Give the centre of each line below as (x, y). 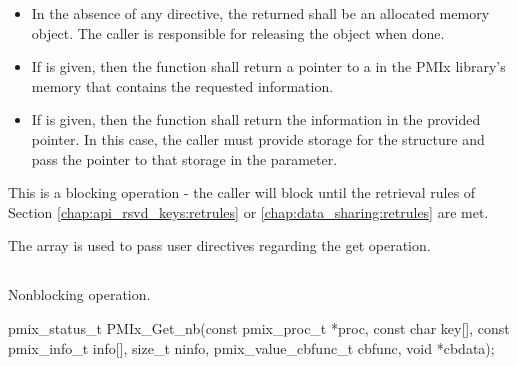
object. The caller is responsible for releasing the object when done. (238, 32)
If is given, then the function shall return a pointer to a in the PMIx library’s (268, 66)
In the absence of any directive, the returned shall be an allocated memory (260, 13)
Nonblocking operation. (79, 294)
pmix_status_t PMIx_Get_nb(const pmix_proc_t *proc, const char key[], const (259, 327)
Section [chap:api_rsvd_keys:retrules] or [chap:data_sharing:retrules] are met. (248, 211)
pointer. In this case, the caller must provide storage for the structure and (258, 138)
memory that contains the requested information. (182, 85)
